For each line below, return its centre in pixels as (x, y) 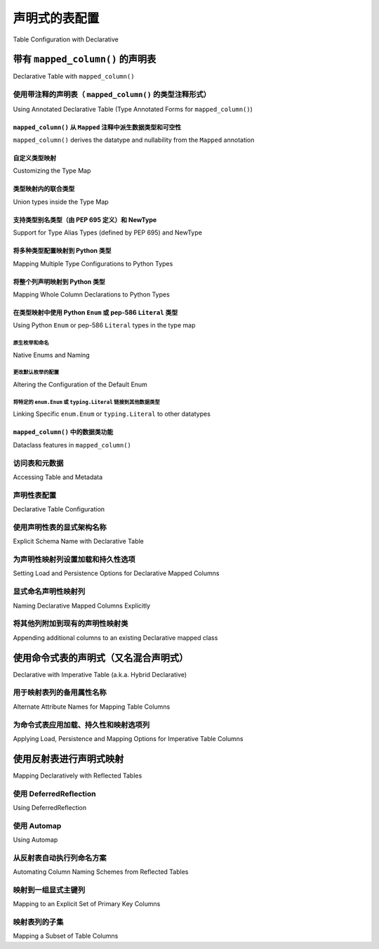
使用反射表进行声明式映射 (68, 759)
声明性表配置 (35, 495)
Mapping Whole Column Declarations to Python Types (91, 294)
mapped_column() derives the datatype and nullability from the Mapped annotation (134, 140)
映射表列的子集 (38, 922)
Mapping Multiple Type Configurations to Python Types (93, 263)
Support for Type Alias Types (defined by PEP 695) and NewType (108, 233)
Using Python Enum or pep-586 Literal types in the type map (104, 325)
